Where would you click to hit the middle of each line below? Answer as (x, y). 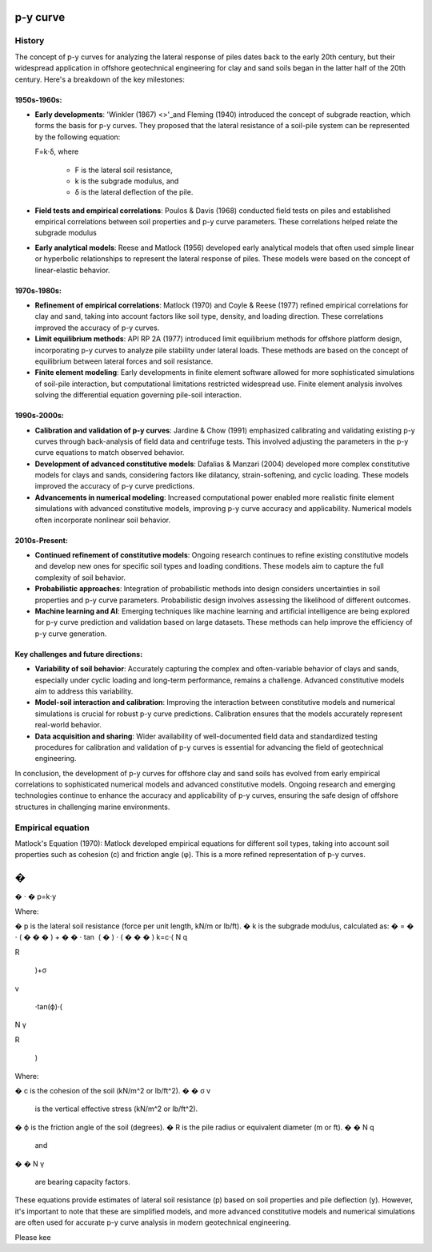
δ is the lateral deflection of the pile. (134, 192)
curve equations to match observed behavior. (110, 453)
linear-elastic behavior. (72, 270)
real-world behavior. (68, 725)
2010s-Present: (41, 540)
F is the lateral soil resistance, (124, 170)
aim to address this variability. (84, 691)
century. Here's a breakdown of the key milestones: (100, 79)
